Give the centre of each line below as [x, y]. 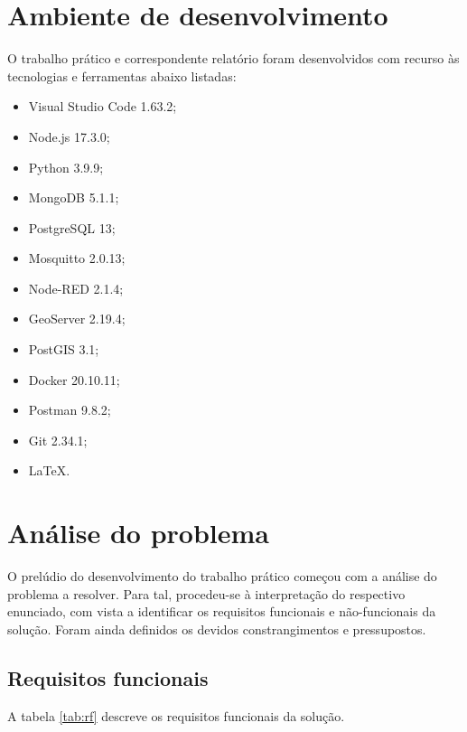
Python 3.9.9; [66, 167]
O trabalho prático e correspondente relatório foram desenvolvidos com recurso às [233, 58]
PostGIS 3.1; [64, 349]
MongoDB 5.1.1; [74, 197]
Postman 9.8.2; [70, 410]
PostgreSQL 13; [72, 227]
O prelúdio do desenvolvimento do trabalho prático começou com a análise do [222, 576]
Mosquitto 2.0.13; [77, 258]
